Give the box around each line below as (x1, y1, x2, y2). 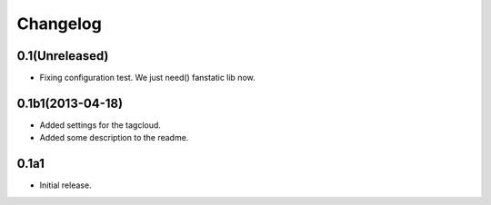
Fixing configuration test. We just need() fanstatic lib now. (39, 73, 256, 83)
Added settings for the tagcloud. (39, 119, 161, 131)
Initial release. (39, 180, 92, 190)
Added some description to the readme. (39, 132, 189, 143)
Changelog (16, 14, 102, 34)
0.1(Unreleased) (16, 48, 109, 63)
